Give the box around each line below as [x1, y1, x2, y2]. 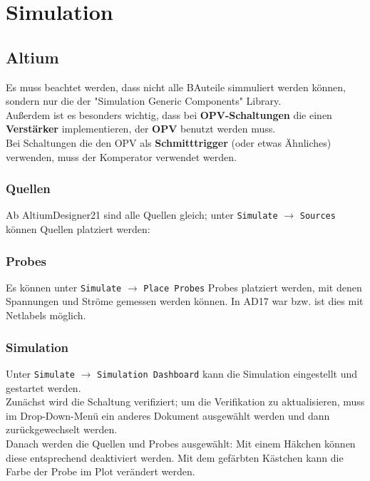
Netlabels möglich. [6, 308, 86, 323]
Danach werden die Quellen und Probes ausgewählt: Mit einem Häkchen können [6, 435, 356, 450]
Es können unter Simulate [6, 279, 122, 294]
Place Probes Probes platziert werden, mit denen [143, 279, 362, 294]
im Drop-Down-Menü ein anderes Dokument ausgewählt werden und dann [6, 408, 330, 423]
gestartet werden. [6, 380, 81, 395]
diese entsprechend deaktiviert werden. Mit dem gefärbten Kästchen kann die [6, 450, 344, 465]
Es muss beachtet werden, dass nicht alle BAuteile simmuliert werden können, [6, 79, 346, 94]
